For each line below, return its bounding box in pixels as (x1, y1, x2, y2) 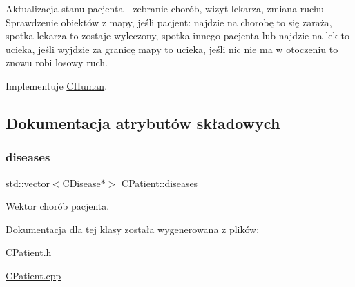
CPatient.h (6, 245, 52, 259)
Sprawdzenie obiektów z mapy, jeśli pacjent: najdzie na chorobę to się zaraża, (6, 14, 332, 29)
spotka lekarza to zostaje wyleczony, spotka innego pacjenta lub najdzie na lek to (6, 28, 350, 43)
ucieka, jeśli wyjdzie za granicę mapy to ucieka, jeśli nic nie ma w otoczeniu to (6, 41, 338, 56)
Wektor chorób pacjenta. (6, 199, 110, 213)
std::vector (6, 175, 50, 190)
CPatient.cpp (6, 268, 61, 282)
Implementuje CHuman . (6, 78, 108, 92)
